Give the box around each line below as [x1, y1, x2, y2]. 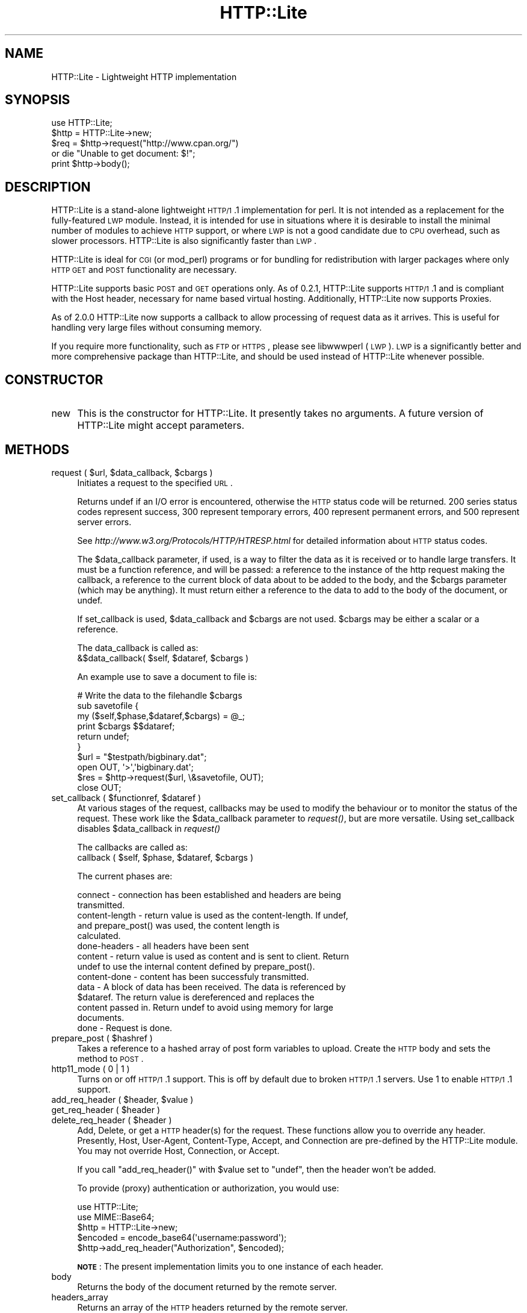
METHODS [5, 441, 70, 457]
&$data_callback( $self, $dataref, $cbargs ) [77, 652, 249, 663]
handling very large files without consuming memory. [51, 322, 262, 333]
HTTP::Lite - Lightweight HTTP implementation [51, 71, 237, 82]
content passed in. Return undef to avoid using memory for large [77, 1002, 333, 1012]
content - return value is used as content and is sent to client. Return [77, 950, 350, 961]
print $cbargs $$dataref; [77, 720, 175, 731]
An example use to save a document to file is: [77, 671, 257, 682]
